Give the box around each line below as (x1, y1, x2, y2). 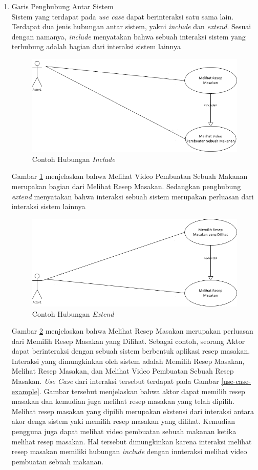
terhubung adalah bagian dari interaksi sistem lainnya (11, 41, 181, 52)
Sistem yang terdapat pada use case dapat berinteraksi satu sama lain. (11, 11, 234, 22)
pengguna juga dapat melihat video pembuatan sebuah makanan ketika (11, 426, 236, 437)
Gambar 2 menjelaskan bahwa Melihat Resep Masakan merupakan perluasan (11, 325, 253, 336)
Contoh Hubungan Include (32, 153, 115, 164)
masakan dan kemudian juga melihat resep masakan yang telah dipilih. (11, 396, 234, 406)
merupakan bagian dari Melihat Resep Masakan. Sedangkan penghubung (11, 180, 241, 191)
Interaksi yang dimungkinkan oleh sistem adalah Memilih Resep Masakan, (11, 355, 245, 366)
